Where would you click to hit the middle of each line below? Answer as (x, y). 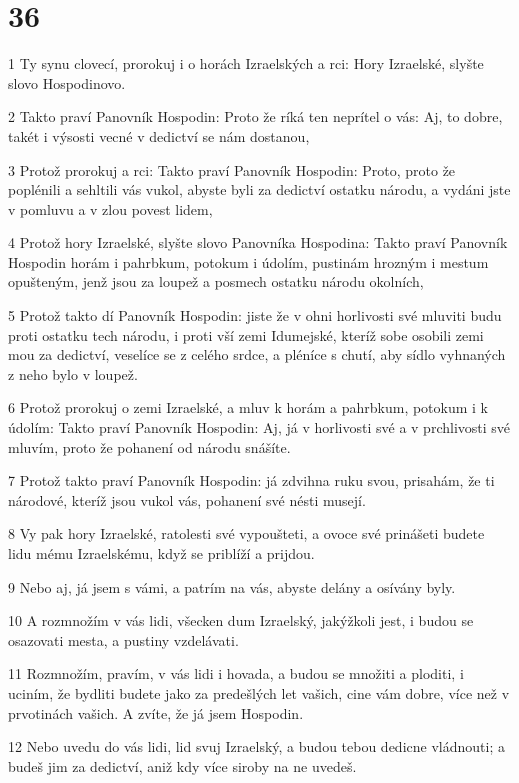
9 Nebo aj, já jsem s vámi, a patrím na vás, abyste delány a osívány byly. (232, 586)
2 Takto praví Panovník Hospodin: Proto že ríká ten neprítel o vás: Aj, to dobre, (255, 116)
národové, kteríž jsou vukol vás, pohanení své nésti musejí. (187, 499)
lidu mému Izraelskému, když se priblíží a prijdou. (161, 553)
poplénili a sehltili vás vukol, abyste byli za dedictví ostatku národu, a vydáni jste (259, 189)
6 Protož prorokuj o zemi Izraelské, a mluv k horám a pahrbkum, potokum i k (248, 407)
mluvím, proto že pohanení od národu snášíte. (149, 446)
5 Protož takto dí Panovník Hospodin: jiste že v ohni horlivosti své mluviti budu (255, 315)
